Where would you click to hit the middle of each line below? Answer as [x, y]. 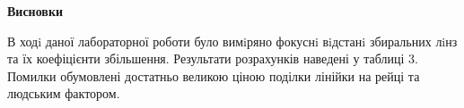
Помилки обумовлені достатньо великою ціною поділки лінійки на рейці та [214, 75]
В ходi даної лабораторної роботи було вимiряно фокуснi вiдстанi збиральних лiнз [232, 41]
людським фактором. [64, 93]
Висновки [35, 11]
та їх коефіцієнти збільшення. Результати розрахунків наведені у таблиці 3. [213, 58]
